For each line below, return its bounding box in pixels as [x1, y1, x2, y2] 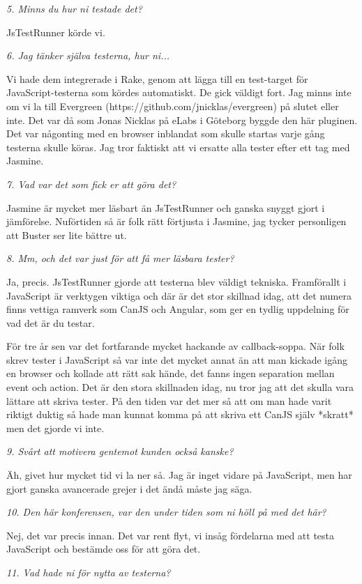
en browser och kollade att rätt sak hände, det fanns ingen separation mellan [6, 366, 335, 381]
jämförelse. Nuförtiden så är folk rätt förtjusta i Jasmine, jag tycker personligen [6, 214, 347, 229]
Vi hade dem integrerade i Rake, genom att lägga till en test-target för [6, 71, 308, 86]
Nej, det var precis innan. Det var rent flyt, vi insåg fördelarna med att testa [6, 528, 335, 542]
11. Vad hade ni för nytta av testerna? [6, 565, 171, 579]
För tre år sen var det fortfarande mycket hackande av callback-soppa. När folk [6, 339, 345, 353]
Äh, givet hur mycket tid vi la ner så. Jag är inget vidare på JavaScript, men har [6, 468, 352, 482]
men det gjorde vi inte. [6, 420, 105, 435]
